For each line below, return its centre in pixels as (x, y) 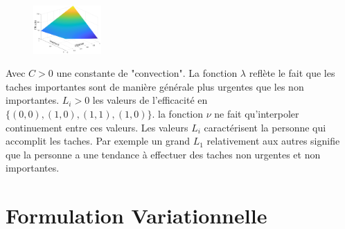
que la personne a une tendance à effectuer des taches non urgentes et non (163, 154)
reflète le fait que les (292, 73)
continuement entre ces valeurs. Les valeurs (97, 127)
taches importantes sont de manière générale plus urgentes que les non (155, 86)
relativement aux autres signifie (273, 141)
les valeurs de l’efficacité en (150, 100)
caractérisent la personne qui (265, 127)
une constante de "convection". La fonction (147, 73)
